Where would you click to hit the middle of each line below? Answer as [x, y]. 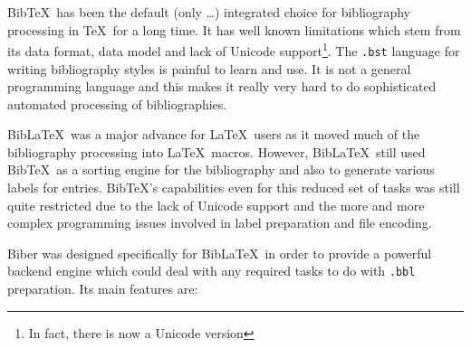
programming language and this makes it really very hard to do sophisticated [222, 86]
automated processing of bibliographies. [117, 103]
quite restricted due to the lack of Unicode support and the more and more [216, 205]
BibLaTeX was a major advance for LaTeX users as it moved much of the [214, 134]
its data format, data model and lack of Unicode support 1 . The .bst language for [234, 49]
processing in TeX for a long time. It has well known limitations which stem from [234, 29]
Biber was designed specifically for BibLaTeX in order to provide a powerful [220, 253]
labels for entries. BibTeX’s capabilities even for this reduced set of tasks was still [234, 188]
